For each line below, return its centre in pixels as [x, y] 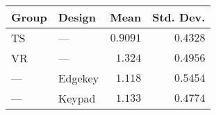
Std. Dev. [179, 17]
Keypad [77, 98]
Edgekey [78, 78]
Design [77, 17]
